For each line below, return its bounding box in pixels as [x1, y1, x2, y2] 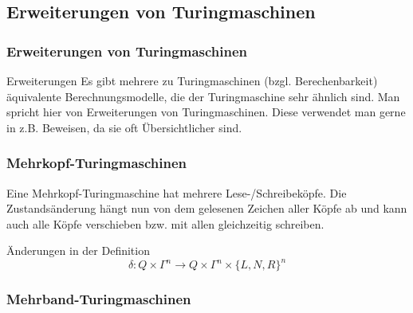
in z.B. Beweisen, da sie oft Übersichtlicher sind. [6, 119, 242, 135]
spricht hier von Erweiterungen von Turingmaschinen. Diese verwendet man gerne [6, 104, 406, 120]
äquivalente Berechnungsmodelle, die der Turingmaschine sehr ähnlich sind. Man [6, 88, 400, 104]
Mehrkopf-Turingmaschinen [6, 153, 187, 173]
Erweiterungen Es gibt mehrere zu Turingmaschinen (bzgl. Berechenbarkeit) [6, 72, 378, 88]
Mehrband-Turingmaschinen [6, 289, 191, 309]
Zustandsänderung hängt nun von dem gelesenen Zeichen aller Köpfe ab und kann [6, 200, 407, 217]
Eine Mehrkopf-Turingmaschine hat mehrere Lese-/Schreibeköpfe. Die [6, 184, 347, 201]
